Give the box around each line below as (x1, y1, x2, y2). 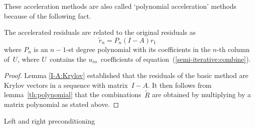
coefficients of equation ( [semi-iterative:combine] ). (101, 53, 251, 64)
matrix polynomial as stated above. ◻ (4, 99, 119, 109)
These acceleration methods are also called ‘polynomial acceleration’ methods (4, 1, 237, 11)
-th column (217, 44, 250, 54)
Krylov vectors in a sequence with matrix (4, 79, 128, 90)
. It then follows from (148, 79, 212, 90)
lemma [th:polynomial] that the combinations (4, 89, 141, 100)
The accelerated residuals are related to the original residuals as (4, 27, 196, 37)
